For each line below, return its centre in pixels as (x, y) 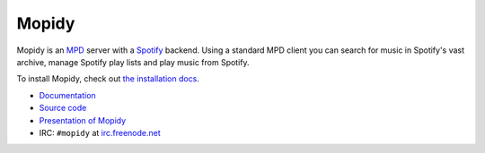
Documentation (67, 95)
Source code (63, 108)
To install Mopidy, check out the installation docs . (108, 79)
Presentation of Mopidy (83, 120)
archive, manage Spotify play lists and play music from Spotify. (133, 62)
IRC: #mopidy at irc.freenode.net (100, 132)
